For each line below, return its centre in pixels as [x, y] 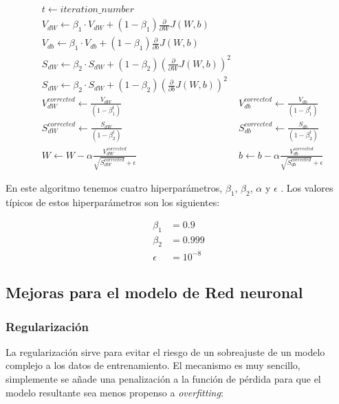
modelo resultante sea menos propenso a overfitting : [114, 392]
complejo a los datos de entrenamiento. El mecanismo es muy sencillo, [153, 365]
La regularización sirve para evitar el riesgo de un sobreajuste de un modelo [165, 351]
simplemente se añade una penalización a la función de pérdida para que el [163, 379]
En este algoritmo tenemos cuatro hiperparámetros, [114, 188]
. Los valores [307, 188]
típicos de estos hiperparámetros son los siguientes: [113, 202]
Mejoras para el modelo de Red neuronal [154, 292]
